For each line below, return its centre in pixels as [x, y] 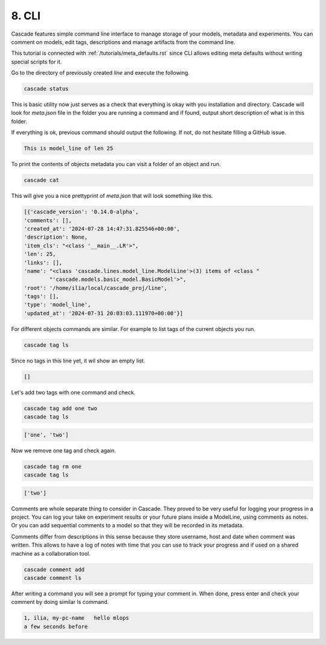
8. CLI [26, 16]
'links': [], [43, 262]
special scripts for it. [37, 62]
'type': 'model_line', [57, 305]
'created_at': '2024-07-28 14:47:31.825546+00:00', [102, 229]
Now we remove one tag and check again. [64, 451]
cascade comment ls [53, 578]
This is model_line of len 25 [69, 149]
